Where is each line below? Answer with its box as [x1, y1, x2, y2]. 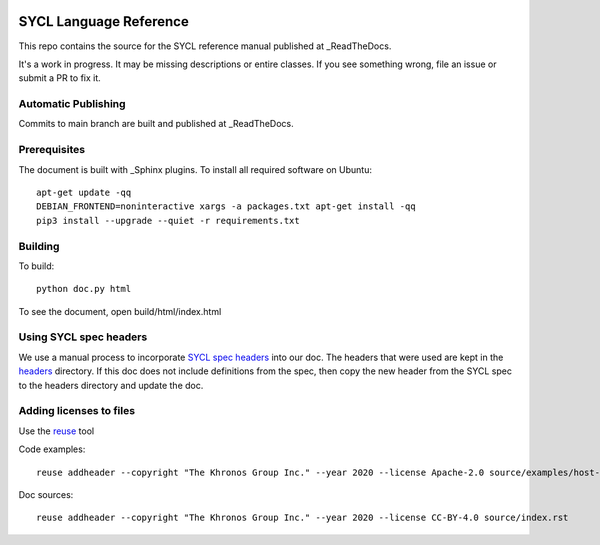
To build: [18, 260, 55, 272]
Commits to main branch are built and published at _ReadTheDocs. [18, 118, 294, 130]
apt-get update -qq [36, 186, 132, 198]
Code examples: [18, 443, 86, 455]
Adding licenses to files [18, 404, 135, 418]
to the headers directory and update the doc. [18, 379, 204, 391]
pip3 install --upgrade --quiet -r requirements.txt [36, 215, 300, 226]
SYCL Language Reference [18, 13, 189, 30]
